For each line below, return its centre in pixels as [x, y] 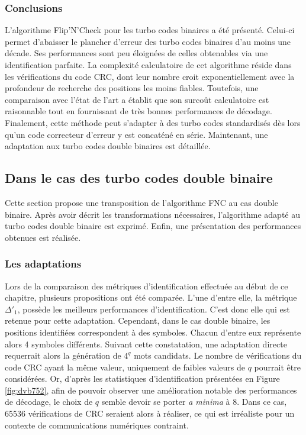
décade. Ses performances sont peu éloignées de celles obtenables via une [136, 53]
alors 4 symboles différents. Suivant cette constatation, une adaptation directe [146, 344]
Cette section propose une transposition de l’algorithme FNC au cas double [141, 202]
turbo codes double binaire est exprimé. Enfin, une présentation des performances [153, 226]
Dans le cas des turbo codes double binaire [139, 178]
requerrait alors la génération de [63, 355]
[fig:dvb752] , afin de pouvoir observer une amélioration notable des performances [151, 390]
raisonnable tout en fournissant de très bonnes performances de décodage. [138, 111]
